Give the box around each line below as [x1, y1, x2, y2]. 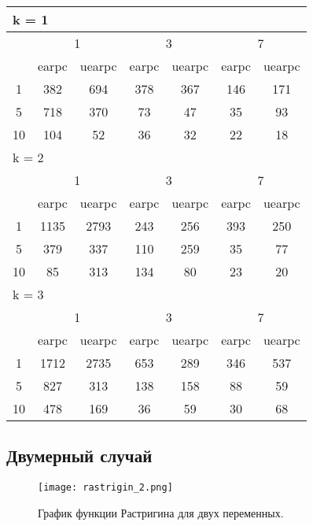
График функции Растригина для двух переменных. [38, 504, 284, 520]
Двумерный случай [6, 443, 153, 468]
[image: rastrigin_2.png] [38, 482, 173, 494]
